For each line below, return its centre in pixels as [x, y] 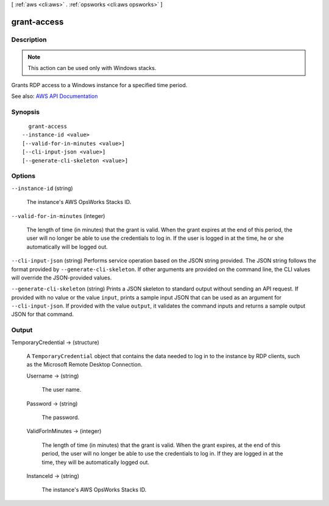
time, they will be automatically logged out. [95, 462]
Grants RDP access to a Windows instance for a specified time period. [99, 85]
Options [23, 176]
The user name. [62, 390]
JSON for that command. [43, 314]
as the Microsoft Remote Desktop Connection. [84, 365]
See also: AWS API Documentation [55, 96]
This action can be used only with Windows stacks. [92, 68]
